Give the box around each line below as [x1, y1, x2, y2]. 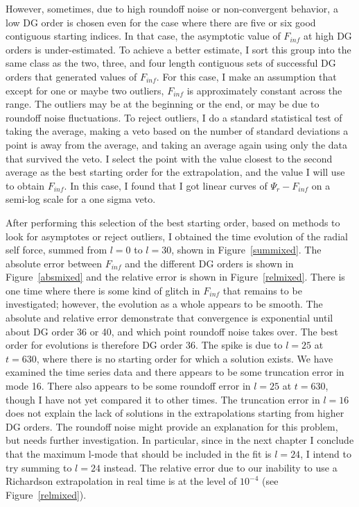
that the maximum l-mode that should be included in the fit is [6, 447, 272, 460]
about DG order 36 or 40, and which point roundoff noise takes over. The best [6, 324, 338, 338]
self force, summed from [6, 242, 107, 257]
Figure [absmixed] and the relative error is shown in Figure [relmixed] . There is [6, 269, 345, 284]
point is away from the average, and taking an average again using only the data [6, 137, 347, 151]
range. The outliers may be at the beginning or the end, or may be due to [6, 97, 319, 111]
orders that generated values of [6, 69, 137, 83]
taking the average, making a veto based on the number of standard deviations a [6, 124, 349, 138]
